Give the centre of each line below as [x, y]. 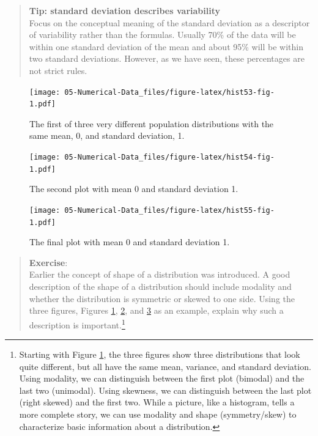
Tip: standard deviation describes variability [124, 10]
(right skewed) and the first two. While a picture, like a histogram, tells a [157, 402]
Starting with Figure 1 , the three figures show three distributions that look [160, 354]
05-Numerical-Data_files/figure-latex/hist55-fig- [169, 210]
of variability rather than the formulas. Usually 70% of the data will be [162, 35]
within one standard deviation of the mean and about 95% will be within [166, 46]
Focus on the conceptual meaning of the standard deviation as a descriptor [169, 22]
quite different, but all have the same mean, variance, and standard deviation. [165, 366]
